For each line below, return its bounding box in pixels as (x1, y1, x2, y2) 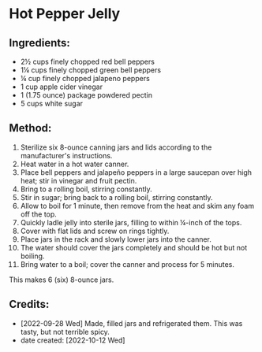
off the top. (20, 209, 58, 219)
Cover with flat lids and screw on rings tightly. (20, 226, 170, 235)
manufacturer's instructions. (20, 150, 113, 160)
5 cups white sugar (20, 99, 84, 108)
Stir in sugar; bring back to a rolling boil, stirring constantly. (20, 192, 213, 202)
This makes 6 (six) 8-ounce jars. (9, 275, 114, 284)
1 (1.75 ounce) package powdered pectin (20, 91, 153, 99)
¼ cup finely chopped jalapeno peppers (20, 74, 151, 83)
